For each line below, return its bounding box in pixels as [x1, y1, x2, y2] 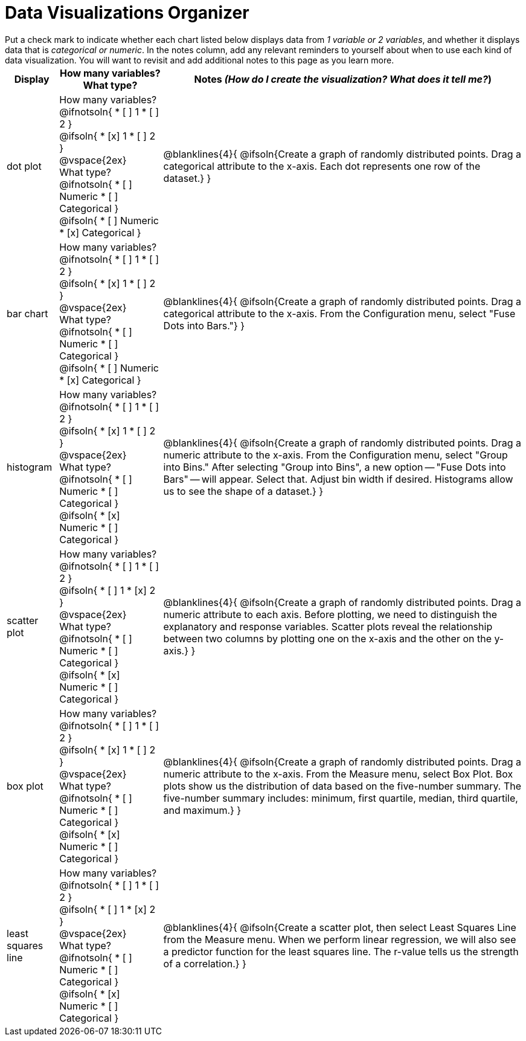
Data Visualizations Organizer [5, 2, 249, 23]
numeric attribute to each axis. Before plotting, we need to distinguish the [163, 608, 497, 620]
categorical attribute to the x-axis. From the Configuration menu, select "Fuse [163, 307, 516, 320]
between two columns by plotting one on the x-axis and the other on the [163, 632, 492, 645]
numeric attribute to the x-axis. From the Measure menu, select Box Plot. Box [163, 767, 513, 780]
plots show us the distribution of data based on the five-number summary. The [163, 779, 522, 792]
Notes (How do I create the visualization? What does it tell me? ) [194, 73, 492, 85]
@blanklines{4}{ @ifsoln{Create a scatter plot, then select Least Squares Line [163, 921, 516, 933]
